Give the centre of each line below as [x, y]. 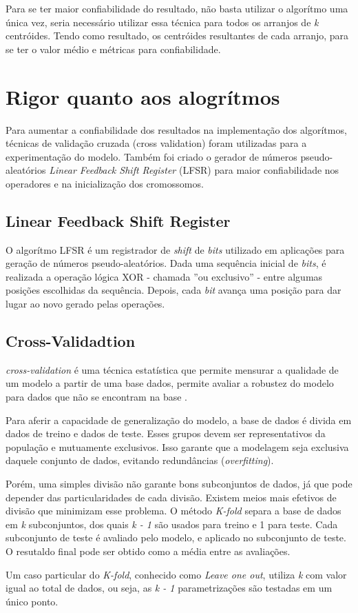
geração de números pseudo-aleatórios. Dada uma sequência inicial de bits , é [166, 263]
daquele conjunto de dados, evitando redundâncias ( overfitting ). [140, 460]
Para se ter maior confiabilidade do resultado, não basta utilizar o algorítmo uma [177, 8]
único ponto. [32, 601]
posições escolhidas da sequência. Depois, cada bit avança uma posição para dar [173, 290]
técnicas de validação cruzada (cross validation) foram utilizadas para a [156, 143]
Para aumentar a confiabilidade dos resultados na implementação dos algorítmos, [176, 129]
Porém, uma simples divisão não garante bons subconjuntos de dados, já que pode [179, 483]
